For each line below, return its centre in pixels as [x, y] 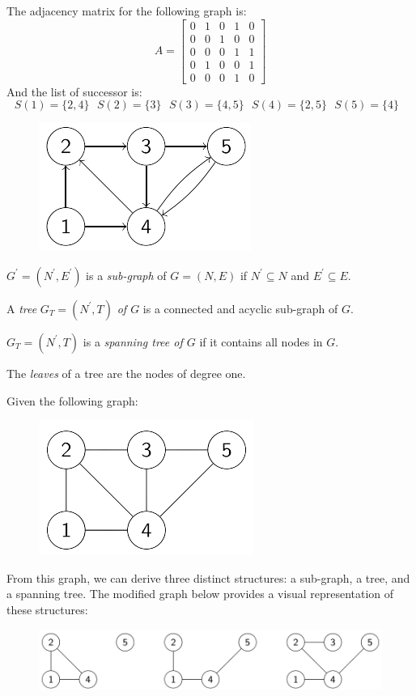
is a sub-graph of [126, 275]
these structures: [47, 609]
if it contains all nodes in [261, 341]
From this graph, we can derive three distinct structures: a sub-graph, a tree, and [208, 577]
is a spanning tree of [133, 341]
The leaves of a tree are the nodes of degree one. [126, 373]
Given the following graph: [72, 400]
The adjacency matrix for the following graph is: [127, 11]
